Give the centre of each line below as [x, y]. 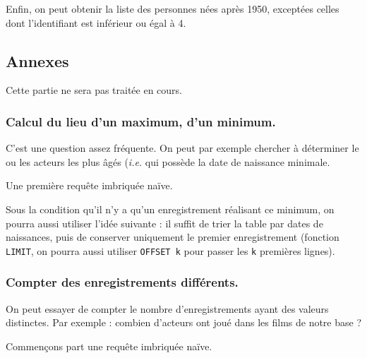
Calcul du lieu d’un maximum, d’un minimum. [141, 121]
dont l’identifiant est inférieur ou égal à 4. [96, 22]
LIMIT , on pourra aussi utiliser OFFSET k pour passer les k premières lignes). [170, 250]
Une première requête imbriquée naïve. [89, 185]
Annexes [37, 60]
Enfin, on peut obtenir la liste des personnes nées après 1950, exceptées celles [173, 8]
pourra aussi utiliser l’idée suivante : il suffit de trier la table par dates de [164, 223]
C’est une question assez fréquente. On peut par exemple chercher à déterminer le [182, 148]
